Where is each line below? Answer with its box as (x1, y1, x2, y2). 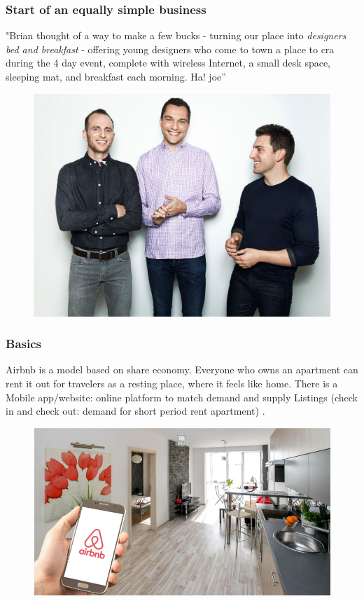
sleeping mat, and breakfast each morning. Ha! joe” (6, 69, 226, 83)
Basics (6, 335, 41, 352)
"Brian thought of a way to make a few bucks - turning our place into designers (6, 28, 346, 43)
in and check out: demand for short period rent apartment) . (6, 403, 265, 418)
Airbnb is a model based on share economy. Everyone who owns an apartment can (6, 362, 358, 377)
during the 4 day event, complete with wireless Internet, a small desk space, (6, 55, 331, 70)
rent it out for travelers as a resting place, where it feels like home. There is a (6, 376, 338, 390)
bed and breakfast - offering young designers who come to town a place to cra (6, 41, 335, 56)
